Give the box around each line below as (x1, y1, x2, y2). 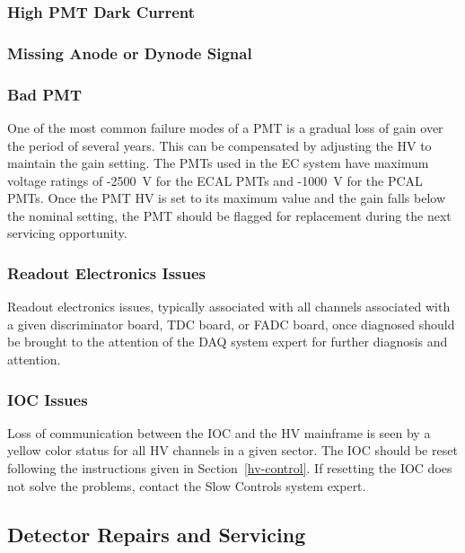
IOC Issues (7, 388, 88, 410)
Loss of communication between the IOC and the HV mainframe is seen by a (7, 423, 431, 442)
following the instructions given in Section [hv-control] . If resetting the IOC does (7, 459, 452, 478)
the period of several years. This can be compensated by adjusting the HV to (7, 136, 432, 154)
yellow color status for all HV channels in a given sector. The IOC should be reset (7, 441, 458, 460)
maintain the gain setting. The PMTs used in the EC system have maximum (7, 154, 429, 172)
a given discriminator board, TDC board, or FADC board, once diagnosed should (7, 314, 455, 333)
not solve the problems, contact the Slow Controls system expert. (7, 476, 366, 495)
